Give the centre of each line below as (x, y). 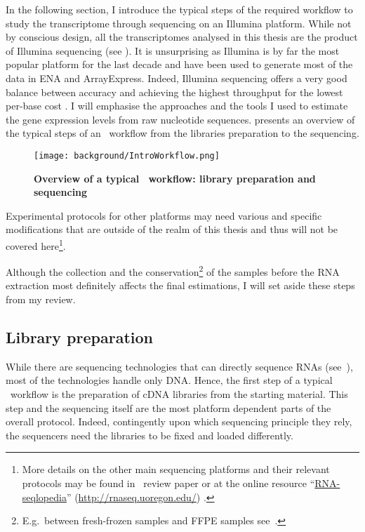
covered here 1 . (36, 244)
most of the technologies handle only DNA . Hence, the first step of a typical (169, 380)
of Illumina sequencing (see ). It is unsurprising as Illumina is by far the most (173, 50)
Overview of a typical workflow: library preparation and (175, 178)
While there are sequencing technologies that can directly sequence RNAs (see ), (179, 366)
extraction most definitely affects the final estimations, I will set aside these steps (180, 285)
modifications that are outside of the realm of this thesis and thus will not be (172, 229)
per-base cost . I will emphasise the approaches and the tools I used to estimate (177, 106)
